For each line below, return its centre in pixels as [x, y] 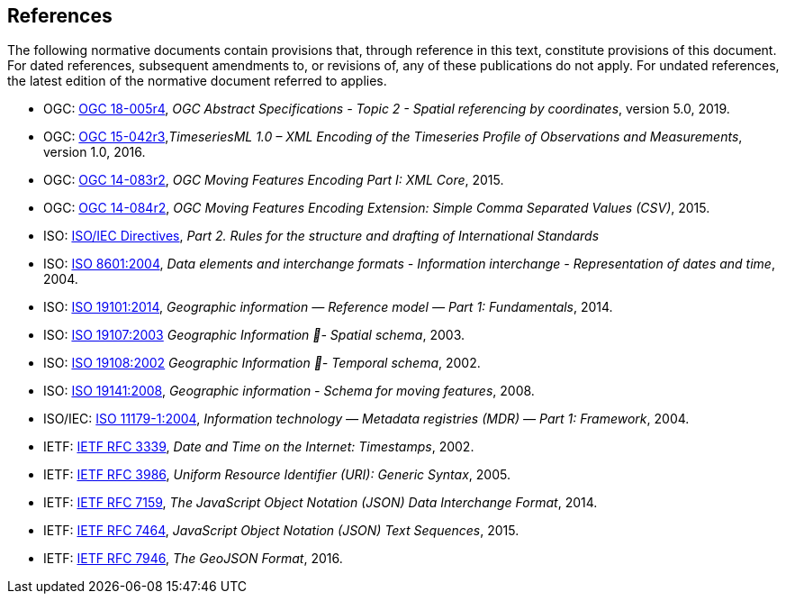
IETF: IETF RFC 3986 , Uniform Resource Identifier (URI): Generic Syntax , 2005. [277, 475]
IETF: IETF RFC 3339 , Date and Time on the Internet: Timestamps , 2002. [259, 447]
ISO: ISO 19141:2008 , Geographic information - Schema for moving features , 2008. [289, 391]
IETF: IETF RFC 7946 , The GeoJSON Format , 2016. [193, 559]
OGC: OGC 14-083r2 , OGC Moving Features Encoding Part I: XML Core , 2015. [274, 180]
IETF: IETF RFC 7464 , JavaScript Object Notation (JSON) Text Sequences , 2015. [281, 531]
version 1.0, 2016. [95, 152]
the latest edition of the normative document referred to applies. [197, 81]
